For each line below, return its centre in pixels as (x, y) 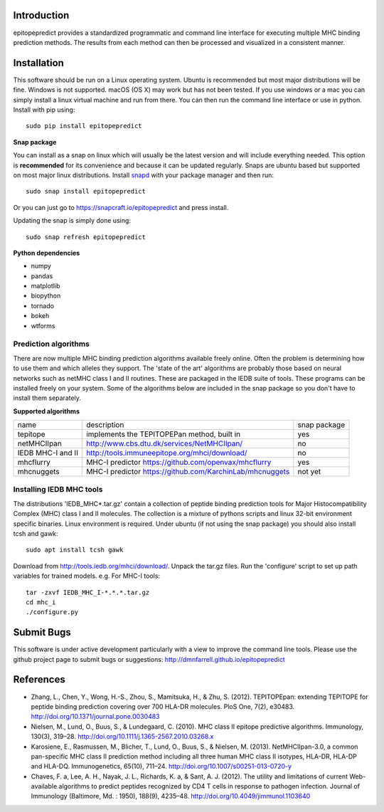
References (39, 680)
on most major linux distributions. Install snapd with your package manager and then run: (143, 175)
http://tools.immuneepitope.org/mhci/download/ (167, 453)
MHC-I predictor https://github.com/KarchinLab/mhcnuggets (188, 472)
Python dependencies (47, 253)
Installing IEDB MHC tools (58, 490)
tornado (43, 305)
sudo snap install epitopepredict (86, 191)
